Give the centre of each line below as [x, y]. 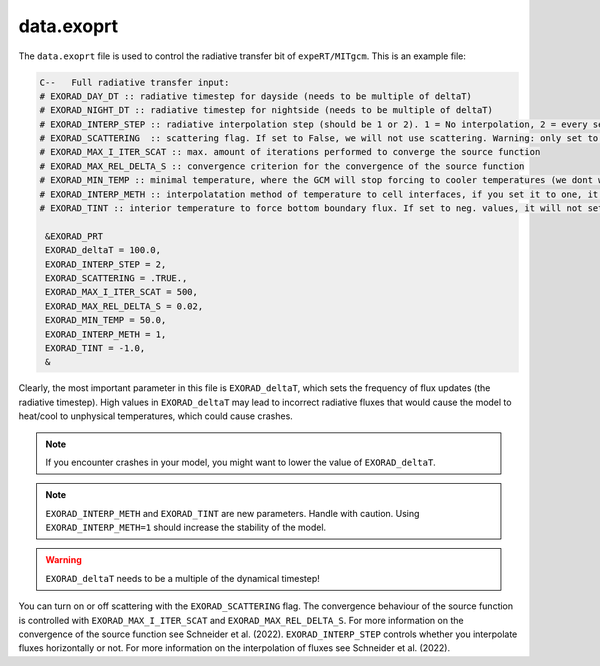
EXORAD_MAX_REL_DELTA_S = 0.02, [124, 306]
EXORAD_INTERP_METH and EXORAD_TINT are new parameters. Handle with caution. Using [232, 513]
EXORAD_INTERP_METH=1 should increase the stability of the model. [186, 527]
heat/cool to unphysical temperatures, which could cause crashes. [156, 416]
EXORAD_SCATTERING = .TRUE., [116, 278]
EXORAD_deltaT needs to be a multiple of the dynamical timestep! [182, 578]
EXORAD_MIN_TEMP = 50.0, [106, 320]
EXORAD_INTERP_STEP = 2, [106, 264]
